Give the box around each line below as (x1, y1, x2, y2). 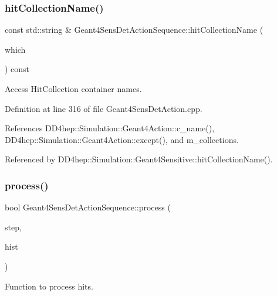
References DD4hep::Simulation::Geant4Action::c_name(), (5, 122, 215, 134)
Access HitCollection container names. (5, 83, 142, 94)
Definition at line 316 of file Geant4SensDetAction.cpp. (5, 102, 202, 114)
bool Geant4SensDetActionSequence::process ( (5, 201, 171, 213)
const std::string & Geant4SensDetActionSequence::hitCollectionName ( (5, 23, 264, 36)
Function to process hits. (5, 280, 93, 292)
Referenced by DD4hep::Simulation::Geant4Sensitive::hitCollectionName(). (5, 153, 273, 165)
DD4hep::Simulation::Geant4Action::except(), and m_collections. (5, 133, 239, 145)
